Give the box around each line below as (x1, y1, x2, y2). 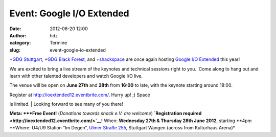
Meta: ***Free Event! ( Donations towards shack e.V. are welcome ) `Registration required (9, 110, 202, 117)
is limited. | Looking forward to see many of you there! (9, 101, 124, 107)
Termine (50, 40, 67, 46)
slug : (9, 47, 20, 53)
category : (9, 40, 31, 46)
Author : (9, 32, 27, 38)
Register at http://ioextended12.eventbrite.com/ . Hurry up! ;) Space (9, 92, 150, 98)
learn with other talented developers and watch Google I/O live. (9, 73, 143, 79)
